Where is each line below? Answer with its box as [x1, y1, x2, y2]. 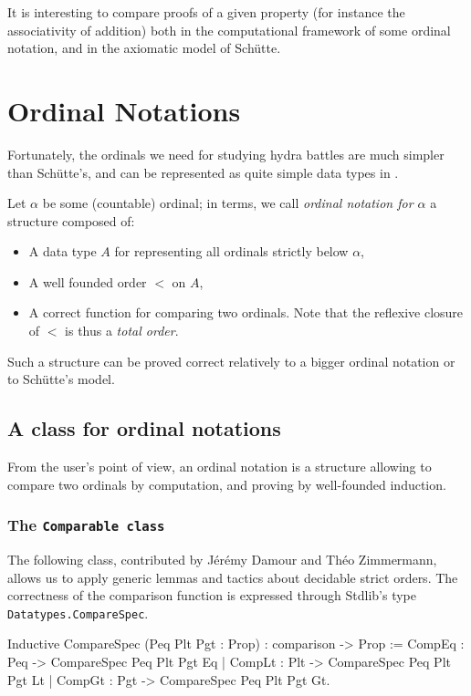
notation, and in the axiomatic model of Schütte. [7, 38, 281, 57]
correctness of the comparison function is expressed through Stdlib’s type [7, 586, 416, 605]
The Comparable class [7, 514, 165, 536]
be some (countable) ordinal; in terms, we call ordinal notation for [42, 193, 413, 213]
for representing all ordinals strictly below [114, 242, 349, 261]
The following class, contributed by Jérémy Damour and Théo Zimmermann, [7, 550, 437, 569]
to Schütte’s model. [7, 369, 115, 389]
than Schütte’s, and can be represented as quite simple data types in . [7, 162, 399, 182]
